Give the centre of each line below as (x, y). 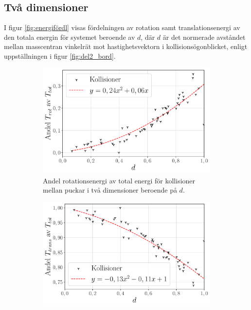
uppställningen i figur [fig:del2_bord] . (60, 56)
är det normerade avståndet (204, 37)
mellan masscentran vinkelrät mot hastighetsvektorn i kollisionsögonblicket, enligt (126, 46)
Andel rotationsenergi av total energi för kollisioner (119, 180)
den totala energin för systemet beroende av (70, 37)
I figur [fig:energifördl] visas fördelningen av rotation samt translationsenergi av (122, 27)
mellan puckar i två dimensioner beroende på (110, 190)
